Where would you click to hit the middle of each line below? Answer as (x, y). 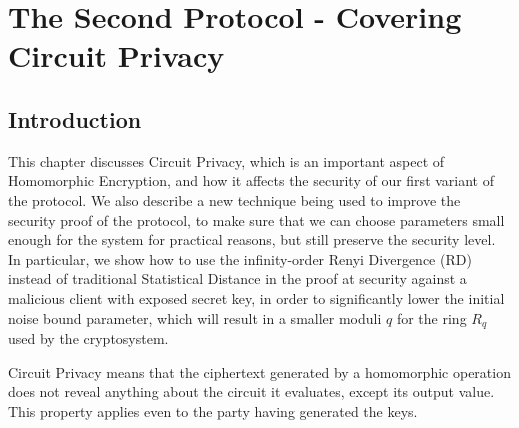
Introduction (75, 118)
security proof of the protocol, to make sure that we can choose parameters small (256, 219)
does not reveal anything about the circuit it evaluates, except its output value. (251, 391)
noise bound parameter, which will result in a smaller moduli (195, 317)
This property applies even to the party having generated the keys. (213, 410)
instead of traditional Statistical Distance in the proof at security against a (237, 278)
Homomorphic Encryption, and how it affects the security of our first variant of (251, 180)
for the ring (431, 317)
